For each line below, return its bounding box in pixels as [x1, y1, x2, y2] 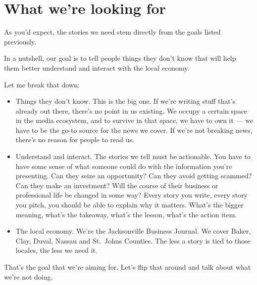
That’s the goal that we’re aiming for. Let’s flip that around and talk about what [4, 262, 251, 272]
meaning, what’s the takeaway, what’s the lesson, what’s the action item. [15, 209, 237, 219]
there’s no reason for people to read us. [15, 134, 134, 145]
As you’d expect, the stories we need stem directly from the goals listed [4, 27, 221, 37]
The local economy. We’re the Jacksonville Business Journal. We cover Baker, [15, 226, 251, 236]
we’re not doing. [4, 271, 53, 282]
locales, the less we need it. [15, 245, 98, 255]
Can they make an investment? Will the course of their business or [15, 180, 218, 190]
